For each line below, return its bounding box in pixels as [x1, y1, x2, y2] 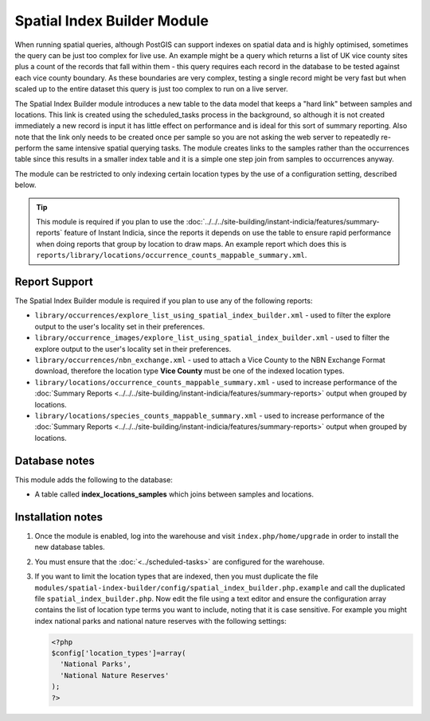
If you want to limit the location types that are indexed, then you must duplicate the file [34, 571, 319, 581]
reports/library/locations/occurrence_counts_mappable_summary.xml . [36, 251, 307, 260]
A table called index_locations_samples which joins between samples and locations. [34, 489, 315, 499]
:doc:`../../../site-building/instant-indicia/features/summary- [186, 217, 380, 227]
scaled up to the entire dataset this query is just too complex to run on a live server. [14, 84, 288, 94]
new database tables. [34, 542, 105, 552]
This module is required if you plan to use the [36, 217, 185, 227]
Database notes [14, 454, 95, 467]
